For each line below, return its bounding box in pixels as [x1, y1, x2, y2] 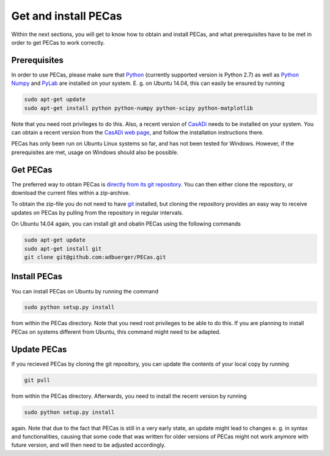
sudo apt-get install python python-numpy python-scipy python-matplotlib [24, 105, 254, 111]
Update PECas [11, 344, 67, 355]
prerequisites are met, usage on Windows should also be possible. [11, 149, 178, 156]
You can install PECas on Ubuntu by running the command [11, 287, 159, 295]
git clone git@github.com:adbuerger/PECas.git [24, 254, 166, 260]
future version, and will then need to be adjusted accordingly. [11, 441, 166, 449]
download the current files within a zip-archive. [11, 189, 131, 197]
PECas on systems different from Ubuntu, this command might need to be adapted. [11, 328, 221, 336]
